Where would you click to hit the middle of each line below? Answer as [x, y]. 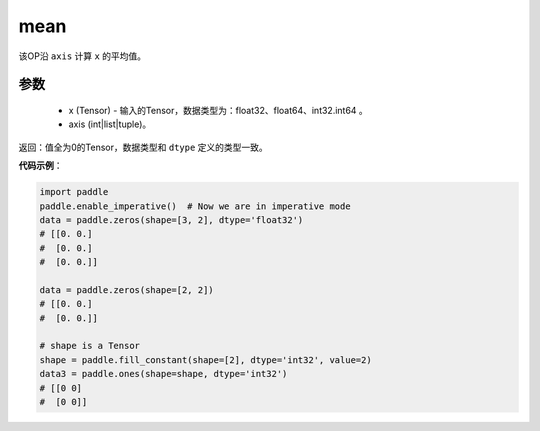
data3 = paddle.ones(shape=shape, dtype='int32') [163, 374]
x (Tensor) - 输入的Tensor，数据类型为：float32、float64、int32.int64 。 [218, 110]
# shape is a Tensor [89, 346]
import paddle [74, 192]
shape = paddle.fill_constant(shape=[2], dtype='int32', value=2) [205, 359]
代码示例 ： [40, 166]
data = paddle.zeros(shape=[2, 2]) [126, 289]
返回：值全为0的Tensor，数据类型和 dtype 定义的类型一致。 [143, 147]
